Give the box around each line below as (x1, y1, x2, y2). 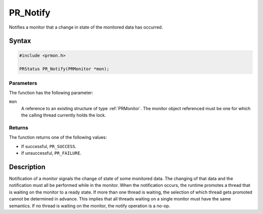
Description (9, 163, 46, 171)
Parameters (9, 80, 38, 86)
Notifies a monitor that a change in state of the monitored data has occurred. (9, 24, 163, 30)
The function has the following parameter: (9, 90, 94, 96)
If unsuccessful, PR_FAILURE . (21, 150, 82, 156)
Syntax (9, 37, 31, 45)
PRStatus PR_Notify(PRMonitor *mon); (19, 66, 110, 72)
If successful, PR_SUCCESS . (21, 143, 76, 149)
